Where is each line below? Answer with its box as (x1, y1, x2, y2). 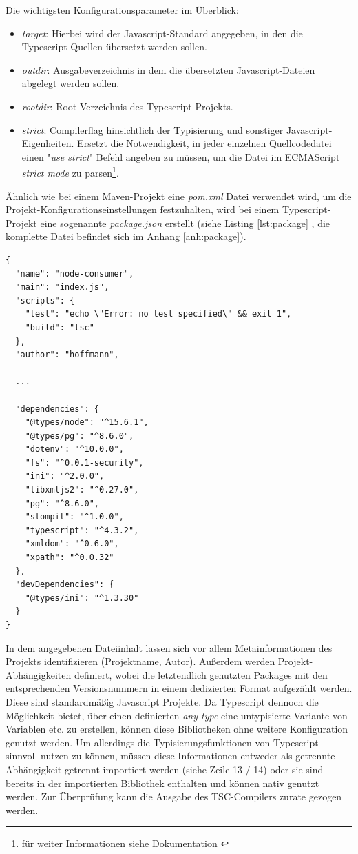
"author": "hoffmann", (15, 350, 119, 360)
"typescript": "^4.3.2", (25, 525, 139, 535)
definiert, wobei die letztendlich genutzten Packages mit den (74, 667, 328, 682)
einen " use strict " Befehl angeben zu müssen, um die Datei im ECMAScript (21, 149, 340, 163)
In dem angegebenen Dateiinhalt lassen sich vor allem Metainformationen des (6, 640, 333, 655)
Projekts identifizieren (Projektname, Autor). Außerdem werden (6, 654, 275, 668)
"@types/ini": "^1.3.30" (25, 593, 139, 603)
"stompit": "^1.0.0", (25, 512, 124, 522)
